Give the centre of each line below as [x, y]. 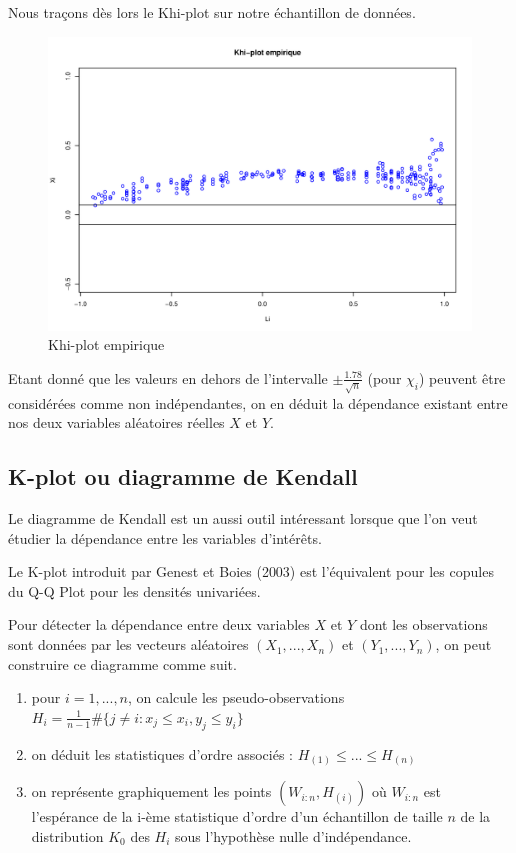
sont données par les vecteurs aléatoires [128, 644]
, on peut [463, 644]
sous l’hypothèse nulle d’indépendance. [293, 835]
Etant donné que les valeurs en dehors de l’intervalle [168, 377]
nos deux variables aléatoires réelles [116, 422]
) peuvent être [462, 377]
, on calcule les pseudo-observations [236, 697]
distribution [67, 835]
